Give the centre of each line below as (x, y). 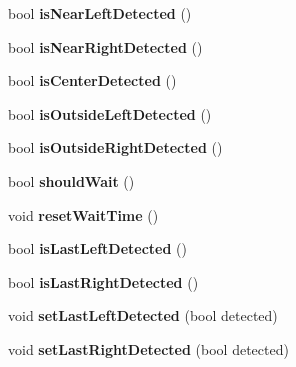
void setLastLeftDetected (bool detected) (143, 315)
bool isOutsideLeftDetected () (110, 113)
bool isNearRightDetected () (105, 46)
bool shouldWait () (71, 180)
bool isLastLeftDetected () (97, 248)
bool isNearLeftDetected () (100, 13)
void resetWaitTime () (83, 214)
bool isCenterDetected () (92, 80)
